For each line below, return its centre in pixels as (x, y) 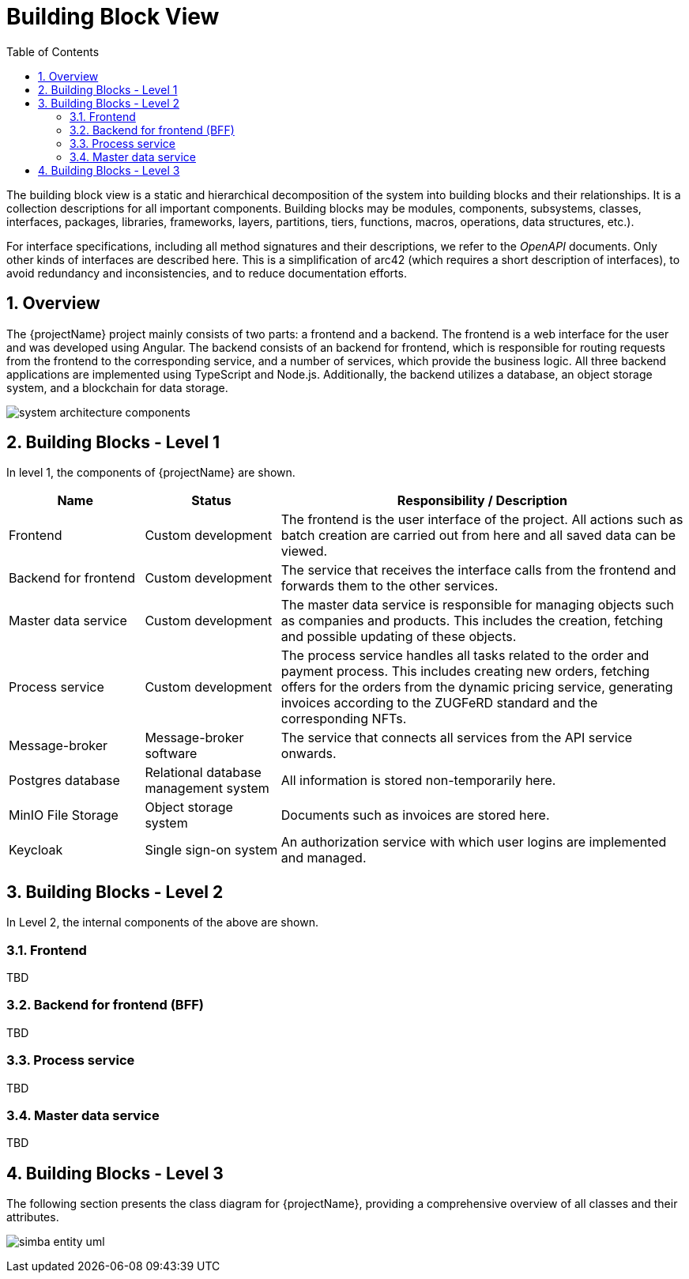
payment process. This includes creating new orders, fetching (465, 672)
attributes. (33, 1217)
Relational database (203, 773)
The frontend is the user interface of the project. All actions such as (482, 520)
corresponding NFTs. (344, 719)
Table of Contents (53, 51)
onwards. (309, 754)
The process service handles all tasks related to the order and (465, 656)
